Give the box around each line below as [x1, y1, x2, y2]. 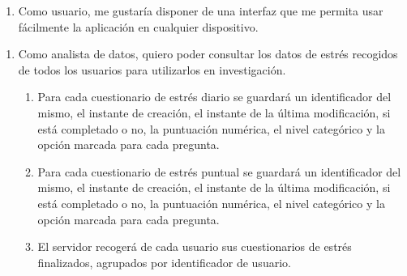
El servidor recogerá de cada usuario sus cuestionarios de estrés [37, 238, 352, 255]
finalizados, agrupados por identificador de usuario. [37, 253, 291, 270]
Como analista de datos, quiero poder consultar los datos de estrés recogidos [18, 45, 398, 62]
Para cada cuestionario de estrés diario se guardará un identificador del [37, 88, 392, 105]
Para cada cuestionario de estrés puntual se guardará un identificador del [37, 163, 401, 180]
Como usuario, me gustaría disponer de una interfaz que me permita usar [18, 2, 383, 19]
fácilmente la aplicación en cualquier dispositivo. [18, 18, 259, 35]
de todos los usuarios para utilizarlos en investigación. [18, 61, 286, 78]
